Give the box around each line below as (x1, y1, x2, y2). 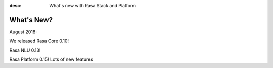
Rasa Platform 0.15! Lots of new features (9, 56, 94, 62)
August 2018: (9, 29, 37, 35)
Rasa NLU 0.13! (9, 47, 41, 53)
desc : (9, 3, 22, 8)
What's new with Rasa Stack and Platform (49, 3, 136, 8)
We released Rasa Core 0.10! (9, 38, 69, 44)
